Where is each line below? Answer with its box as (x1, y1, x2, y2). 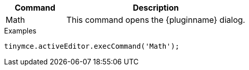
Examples (4, 26, 37, 35)
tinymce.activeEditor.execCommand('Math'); (4, 42, 180, 50)
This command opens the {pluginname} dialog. (66, 15, 245, 25)
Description (133, 3, 179, 13)
